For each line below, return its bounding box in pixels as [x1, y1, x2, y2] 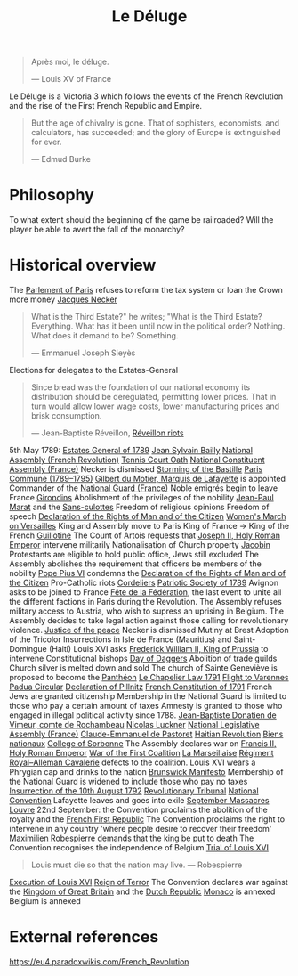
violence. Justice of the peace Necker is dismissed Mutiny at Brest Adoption [9, 625, 289, 636]
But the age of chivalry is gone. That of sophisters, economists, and [30, 118, 280, 128]
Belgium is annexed [9, 896, 82, 907]
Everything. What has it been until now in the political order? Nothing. [30, 321, 286, 331]
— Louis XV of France [30, 74, 112, 85]
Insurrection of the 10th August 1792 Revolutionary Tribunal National [9, 785, 260, 796]
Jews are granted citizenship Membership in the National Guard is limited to [9, 691, 287, 702]
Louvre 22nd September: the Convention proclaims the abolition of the [9, 804, 269, 816]
